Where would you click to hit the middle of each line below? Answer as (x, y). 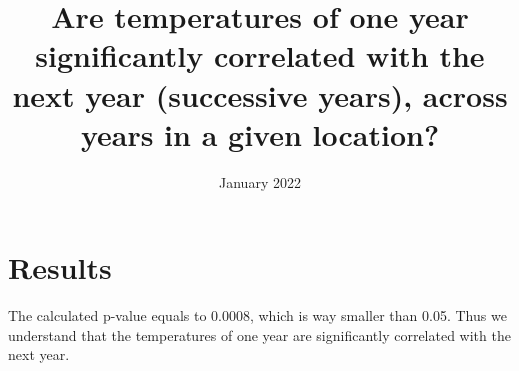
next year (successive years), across (260, 94)
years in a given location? (260, 133)
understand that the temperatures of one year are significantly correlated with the (259, 334)
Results (60, 267)
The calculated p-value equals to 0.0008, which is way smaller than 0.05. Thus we (257, 315)
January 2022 (260, 181)
